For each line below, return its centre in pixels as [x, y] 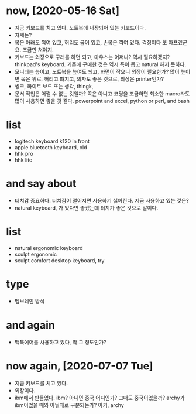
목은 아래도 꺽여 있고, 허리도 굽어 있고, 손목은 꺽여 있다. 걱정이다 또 [91, 42]
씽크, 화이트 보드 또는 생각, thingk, [54, 86]
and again [31, 325]
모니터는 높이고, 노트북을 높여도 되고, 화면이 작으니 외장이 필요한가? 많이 [97, 71]
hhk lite [23, 160]
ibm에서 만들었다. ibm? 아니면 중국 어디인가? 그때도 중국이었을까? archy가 [100, 398]
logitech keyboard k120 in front [52, 141]
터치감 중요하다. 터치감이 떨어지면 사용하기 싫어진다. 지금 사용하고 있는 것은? [102, 200]
